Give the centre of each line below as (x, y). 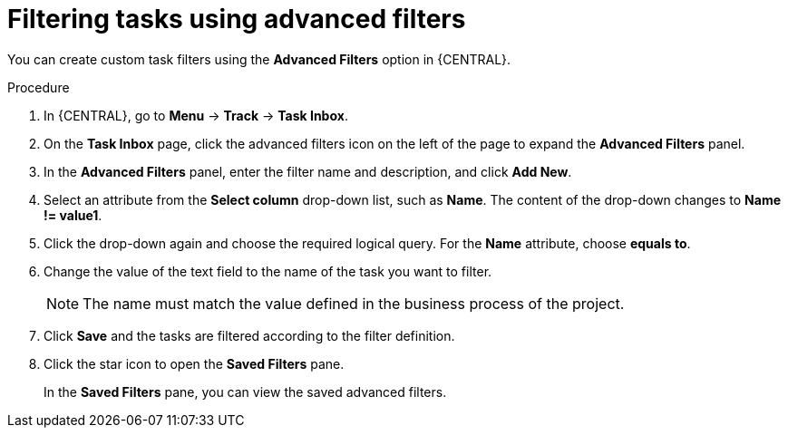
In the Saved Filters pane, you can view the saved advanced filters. (245, 391)
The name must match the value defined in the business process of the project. (354, 303)
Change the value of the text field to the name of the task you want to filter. (268, 271)
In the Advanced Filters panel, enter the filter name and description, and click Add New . (308, 171)
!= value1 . (73, 215)
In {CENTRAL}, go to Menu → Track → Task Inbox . (196, 115)
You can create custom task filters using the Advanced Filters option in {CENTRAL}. (259, 59)
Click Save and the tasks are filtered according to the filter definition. (249, 335)
